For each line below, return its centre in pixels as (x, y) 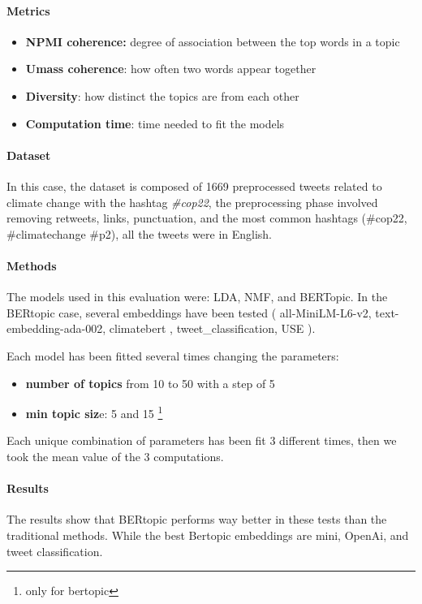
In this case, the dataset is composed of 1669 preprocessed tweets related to (194, 186)
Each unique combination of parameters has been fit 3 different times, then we (202, 440)
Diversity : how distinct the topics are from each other (162, 95)
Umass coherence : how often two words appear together (171, 69)
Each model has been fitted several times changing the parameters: (173, 355)
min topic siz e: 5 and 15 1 (94, 412)
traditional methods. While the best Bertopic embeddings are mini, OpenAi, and (208, 535)
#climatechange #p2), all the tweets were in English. (140, 233)
